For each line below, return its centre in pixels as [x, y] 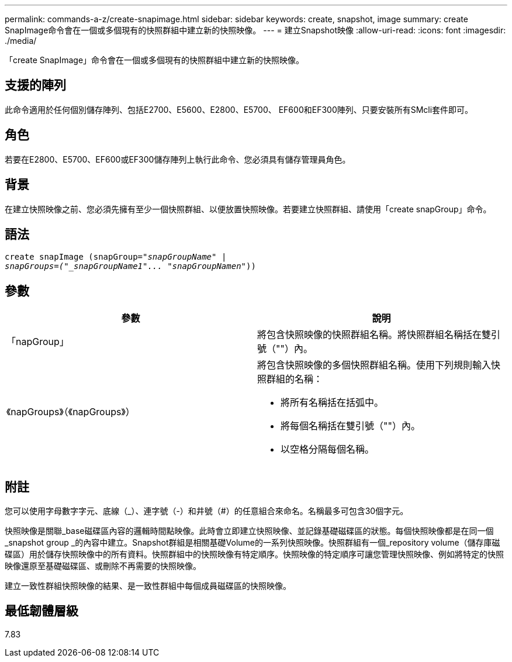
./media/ [21, 41]
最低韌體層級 [41, 611]
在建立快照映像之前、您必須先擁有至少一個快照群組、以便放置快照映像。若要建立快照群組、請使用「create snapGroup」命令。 [248, 209]
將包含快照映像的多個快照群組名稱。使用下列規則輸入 [374, 365]
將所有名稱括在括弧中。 [332, 403]
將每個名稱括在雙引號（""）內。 [350, 426]
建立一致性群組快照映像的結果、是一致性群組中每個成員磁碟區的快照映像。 [148, 586]
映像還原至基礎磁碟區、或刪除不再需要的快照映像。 [103, 566]
